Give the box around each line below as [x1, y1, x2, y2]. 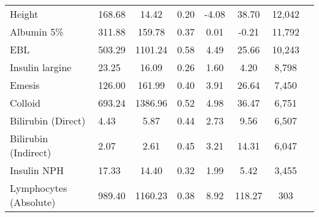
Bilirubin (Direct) [10, 113, 86, 128]
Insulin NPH [10, 163, 64, 177]
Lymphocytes [10, 181, 67, 195]
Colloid [10, 96, 40, 110]
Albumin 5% [10, 25, 64, 39]
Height [10, 7, 39, 21]
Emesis [10, 78, 40, 92]
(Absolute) [10, 195, 56, 209]
